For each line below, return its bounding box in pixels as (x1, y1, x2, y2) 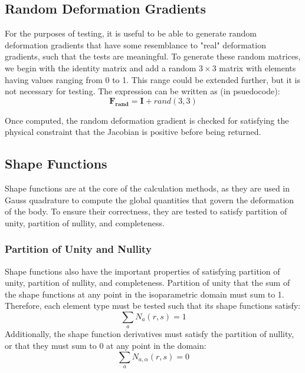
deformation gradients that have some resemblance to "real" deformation (5, 38, 266, 51)
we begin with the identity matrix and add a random (5, 61, 196, 74)
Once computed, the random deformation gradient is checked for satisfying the (5, 114, 289, 126)
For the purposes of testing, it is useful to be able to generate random (5, 27, 257, 39)
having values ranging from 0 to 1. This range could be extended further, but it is (5, 73, 300, 85)
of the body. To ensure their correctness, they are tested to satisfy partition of (5, 205, 287, 217)
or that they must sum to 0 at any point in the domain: (5, 339, 206, 351)
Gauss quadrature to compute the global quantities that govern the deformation (5, 193, 294, 206)
